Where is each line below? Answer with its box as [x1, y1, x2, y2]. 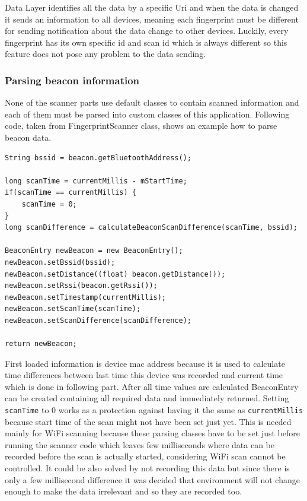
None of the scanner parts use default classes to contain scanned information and [5, 96, 299, 109]
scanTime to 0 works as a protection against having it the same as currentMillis [5, 404, 303, 416]
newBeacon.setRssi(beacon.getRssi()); [5, 281, 158, 290]
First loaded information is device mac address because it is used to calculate [5, 357, 285, 369]
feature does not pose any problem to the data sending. [5, 47, 206, 60]
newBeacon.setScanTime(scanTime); [5, 305, 141, 313]
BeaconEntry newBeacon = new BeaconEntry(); [5, 246, 183, 255]
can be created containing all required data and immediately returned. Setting [5, 392, 289, 404]
